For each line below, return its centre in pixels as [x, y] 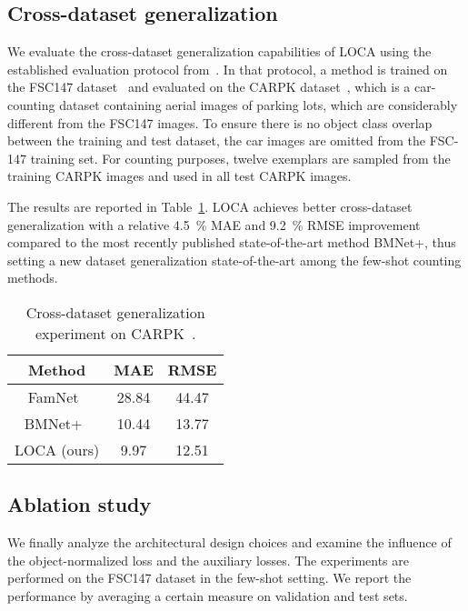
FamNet [53, 396]
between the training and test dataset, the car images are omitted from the [217, 140]
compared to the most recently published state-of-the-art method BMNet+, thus [232, 242]
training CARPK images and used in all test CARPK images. [179, 176]
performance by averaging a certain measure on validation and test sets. [208, 595]
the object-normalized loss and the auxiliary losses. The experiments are [208, 560]
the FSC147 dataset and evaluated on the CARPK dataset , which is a [209, 87]
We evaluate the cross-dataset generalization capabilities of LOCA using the [219, 51]
